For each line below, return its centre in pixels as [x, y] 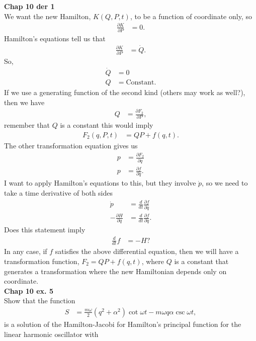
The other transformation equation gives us [71, 145]
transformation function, [42, 261]
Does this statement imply [45, 230]
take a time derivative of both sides [59, 193]
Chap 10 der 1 [29, 6]
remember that [27, 125]
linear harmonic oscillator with [51, 334]
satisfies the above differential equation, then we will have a [147, 251]
